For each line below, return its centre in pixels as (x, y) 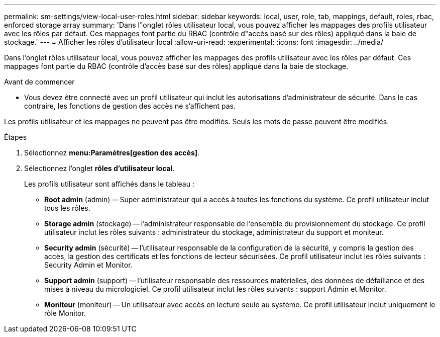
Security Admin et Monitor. (88, 265)
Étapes (16, 137)
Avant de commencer (39, 82)
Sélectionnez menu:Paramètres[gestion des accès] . (112, 153)
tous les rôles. (67, 208)
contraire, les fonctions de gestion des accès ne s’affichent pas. (130, 106)
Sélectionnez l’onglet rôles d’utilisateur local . (99, 168)
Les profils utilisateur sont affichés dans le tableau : (109, 184)
